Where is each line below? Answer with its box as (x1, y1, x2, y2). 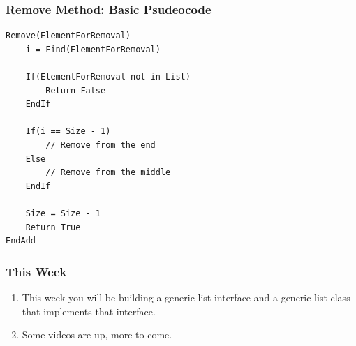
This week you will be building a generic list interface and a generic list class (22, 289, 350, 304)
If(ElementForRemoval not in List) (25, 72, 191, 82)
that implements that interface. (22, 303, 156, 318)
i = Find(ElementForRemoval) (25, 44, 161, 54)
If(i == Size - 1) (25, 126, 111, 137)
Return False (45, 85, 106, 96)
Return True (25, 222, 81, 232)
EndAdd (6, 236, 36, 246)
